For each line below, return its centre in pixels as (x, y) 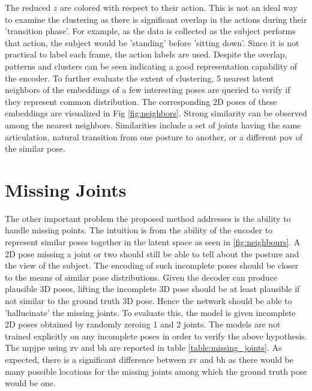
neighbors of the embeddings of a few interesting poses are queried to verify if (148, 90)
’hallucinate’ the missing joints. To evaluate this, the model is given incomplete (150, 312)
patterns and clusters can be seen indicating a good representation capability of (151, 66)
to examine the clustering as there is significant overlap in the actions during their (156, 19)
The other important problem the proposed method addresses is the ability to (148, 218)
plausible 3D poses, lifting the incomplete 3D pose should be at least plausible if (152, 289)
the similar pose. (35, 148)
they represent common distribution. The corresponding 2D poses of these (141, 101)
